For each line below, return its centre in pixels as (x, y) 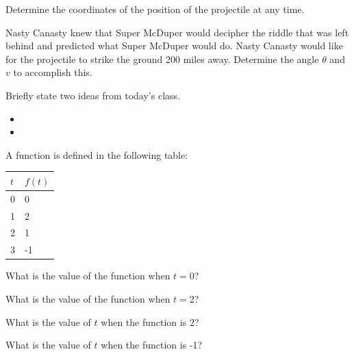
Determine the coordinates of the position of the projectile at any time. (155, 9)
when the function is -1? (152, 345)
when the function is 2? (150, 321)
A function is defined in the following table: (97, 154)
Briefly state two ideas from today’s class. (93, 95)
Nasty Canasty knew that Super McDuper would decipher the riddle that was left (177, 32)
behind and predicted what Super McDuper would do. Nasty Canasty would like (174, 46)
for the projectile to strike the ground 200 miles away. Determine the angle (162, 59)
